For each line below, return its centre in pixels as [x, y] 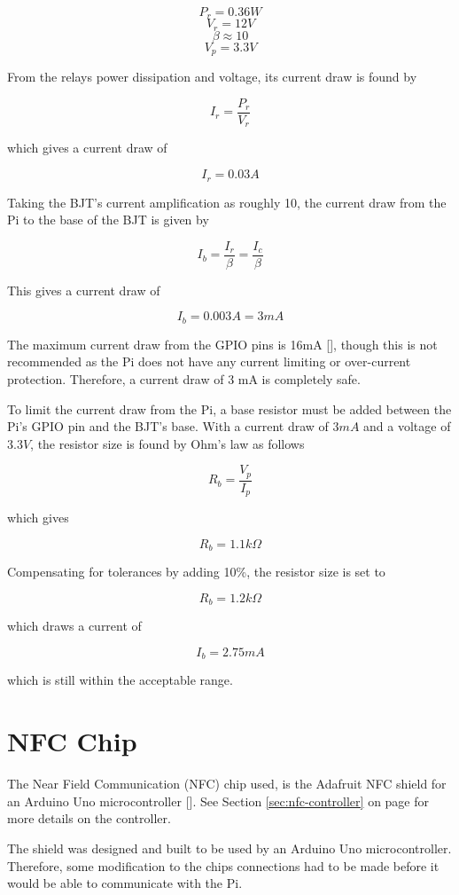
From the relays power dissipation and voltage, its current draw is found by [212, 77]
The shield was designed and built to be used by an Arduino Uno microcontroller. [229, 848]
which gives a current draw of [87, 148]
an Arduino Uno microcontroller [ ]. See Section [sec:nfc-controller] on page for [218, 801]
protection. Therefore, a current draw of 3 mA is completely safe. [184, 379]
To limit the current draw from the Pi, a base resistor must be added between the [229, 408]
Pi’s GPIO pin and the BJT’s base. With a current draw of [168, 426]
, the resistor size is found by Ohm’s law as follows [167, 443]
